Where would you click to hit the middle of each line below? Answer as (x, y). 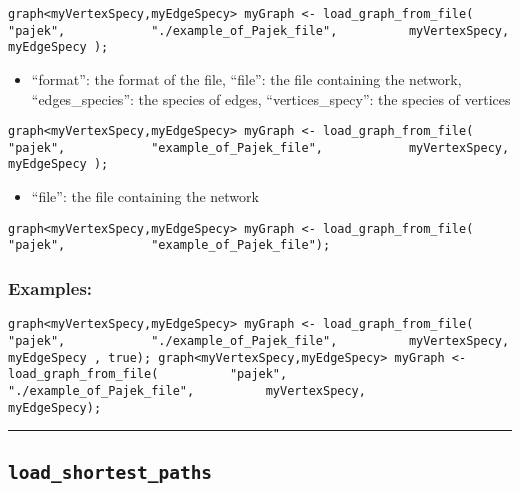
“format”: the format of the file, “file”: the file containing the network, (246, 78)
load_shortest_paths (110, 472)
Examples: (50, 287)
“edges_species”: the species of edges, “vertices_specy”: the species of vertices (271, 98)
